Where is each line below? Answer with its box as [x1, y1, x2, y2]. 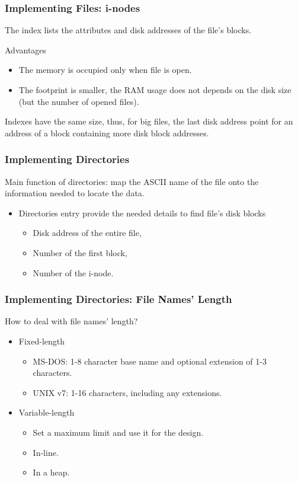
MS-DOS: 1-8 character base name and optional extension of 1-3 [33, 355, 267, 367]
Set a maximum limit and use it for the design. [33, 426, 204, 438]
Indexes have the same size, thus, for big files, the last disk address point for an [5, 115, 293, 127]
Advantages [5, 43, 47, 56]
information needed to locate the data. [5, 187, 145, 199]
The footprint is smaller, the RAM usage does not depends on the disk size [18, 84, 291, 95]
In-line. [33, 446, 59, 458]
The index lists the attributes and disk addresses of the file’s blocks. [5, 24, 252, 36]
